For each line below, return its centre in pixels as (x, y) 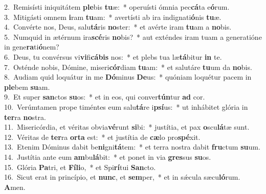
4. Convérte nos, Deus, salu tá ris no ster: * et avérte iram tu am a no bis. (118, 27)
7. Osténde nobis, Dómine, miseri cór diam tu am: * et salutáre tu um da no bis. (128, 67)
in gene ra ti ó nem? (32, 47)
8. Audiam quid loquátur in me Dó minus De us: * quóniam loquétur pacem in (128, 77)
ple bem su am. (27, 87)
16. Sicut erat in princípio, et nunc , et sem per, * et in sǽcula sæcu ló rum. (122, 177)
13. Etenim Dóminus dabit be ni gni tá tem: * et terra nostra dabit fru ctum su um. (132, 147)
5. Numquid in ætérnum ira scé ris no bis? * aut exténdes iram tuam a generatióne (133, 37)
